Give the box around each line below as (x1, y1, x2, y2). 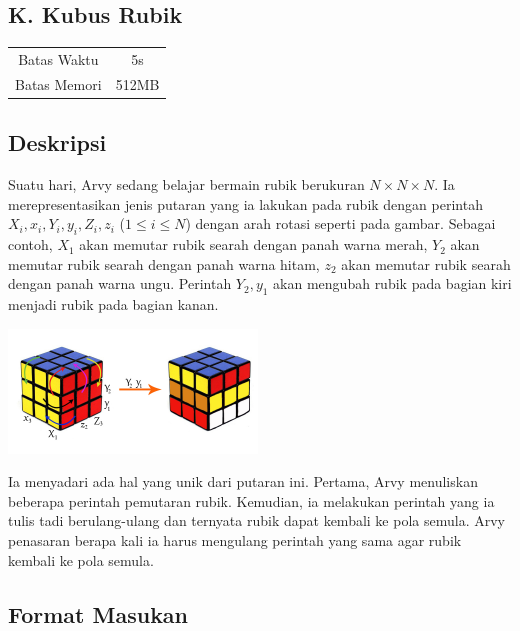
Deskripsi (8, 127, 107, 158)
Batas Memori (15, 73, 102, 94)
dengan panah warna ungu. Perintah (8, 273, 232, 294)
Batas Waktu (18, 48, 99, 69)
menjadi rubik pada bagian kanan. (8, 294, 219, 315)
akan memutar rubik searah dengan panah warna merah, (79, 234, 428, 255)
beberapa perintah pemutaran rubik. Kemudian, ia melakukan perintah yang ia (8, 490, 495, 511)
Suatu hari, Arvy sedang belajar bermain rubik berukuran (8, 174, 365, 195)
